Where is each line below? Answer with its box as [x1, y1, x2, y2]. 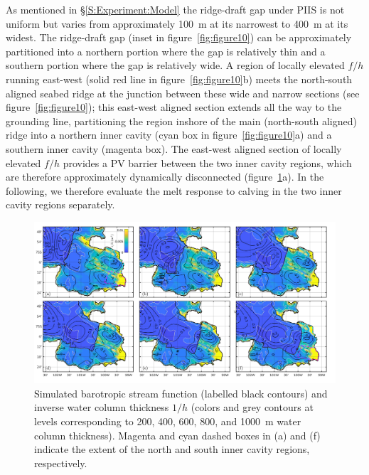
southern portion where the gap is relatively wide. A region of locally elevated [6, 58, 345, 73]
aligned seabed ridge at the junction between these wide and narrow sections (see [6, 85, 360, 100]
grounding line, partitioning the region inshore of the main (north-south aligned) [6, 113, 357, 128]
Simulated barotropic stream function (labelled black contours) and [34, 385, 328, 400]
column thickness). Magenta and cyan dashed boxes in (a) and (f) [34, 427, 321, 442]
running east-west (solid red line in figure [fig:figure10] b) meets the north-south [6, 71, 353, 86]
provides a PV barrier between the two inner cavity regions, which [63, 155, 352, 170]
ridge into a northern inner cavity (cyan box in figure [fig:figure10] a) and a [6, 127, 332, 142]
